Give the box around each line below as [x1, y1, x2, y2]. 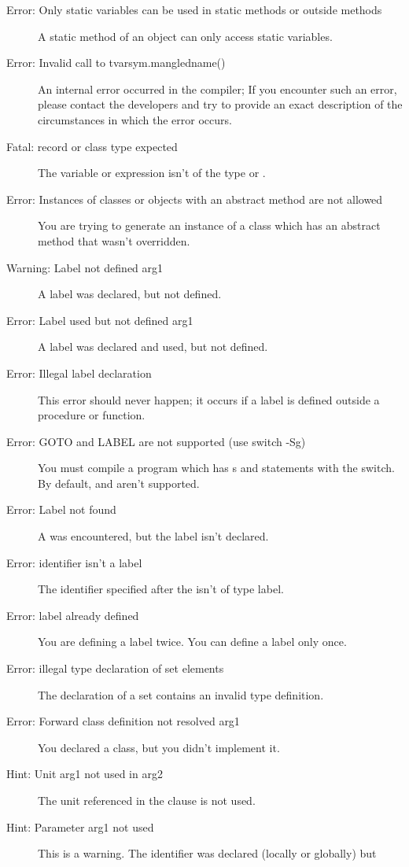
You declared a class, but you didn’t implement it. [38, 739, 280, 755]
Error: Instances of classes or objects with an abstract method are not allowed [6, 190, 383, 207]
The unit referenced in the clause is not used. [38, 792, 256, 808]
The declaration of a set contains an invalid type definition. [38, 686, 324, 703]
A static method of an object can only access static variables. [38, 28, 333, 44]
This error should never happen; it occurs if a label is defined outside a [38, 391, 380, 408]
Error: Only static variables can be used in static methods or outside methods [6, 2, 382, 17]
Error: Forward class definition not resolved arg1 [6, 713, 240, 729]
